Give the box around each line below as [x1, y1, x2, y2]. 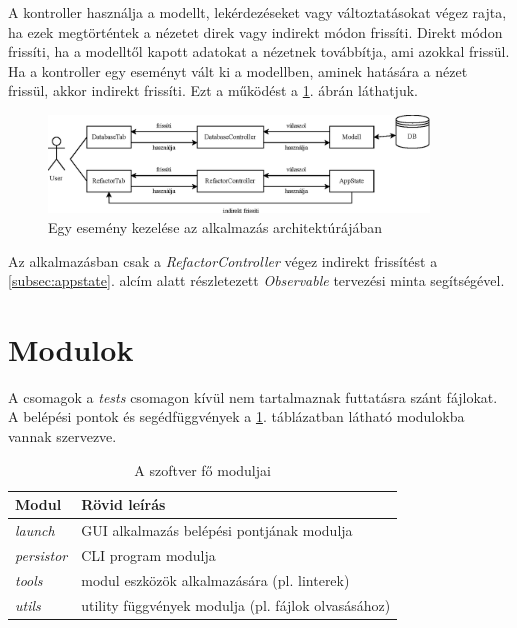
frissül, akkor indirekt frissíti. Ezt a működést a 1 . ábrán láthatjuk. [8, 80, 418, 101]
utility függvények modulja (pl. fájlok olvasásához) [81, 594, 391, 615]
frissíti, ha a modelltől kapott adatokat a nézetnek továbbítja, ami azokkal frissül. [8, 41, 510, 62]
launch [15, 520, 55, 541]
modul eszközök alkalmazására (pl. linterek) [81, 569, 350, 590]
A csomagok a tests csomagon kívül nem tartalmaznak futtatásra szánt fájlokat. [8, 386, 498, 407]
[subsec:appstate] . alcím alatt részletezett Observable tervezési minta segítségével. [8, 270, 505, 291]
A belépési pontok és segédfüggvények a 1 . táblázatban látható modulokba [8, 406, 465, 427]
